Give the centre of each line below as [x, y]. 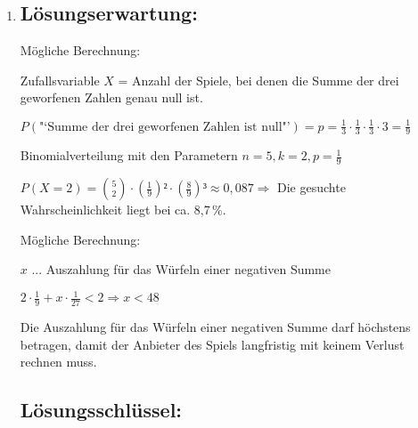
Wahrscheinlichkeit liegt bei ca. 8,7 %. [123, 210]
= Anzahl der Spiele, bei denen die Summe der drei [258, 80]
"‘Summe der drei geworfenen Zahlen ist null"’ [165, 127]
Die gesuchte [311, 187]
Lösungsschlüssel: [101, 410]
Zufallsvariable [60, 80]
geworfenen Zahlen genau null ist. [111, 97]
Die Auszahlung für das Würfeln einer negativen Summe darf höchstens [215, 327]
